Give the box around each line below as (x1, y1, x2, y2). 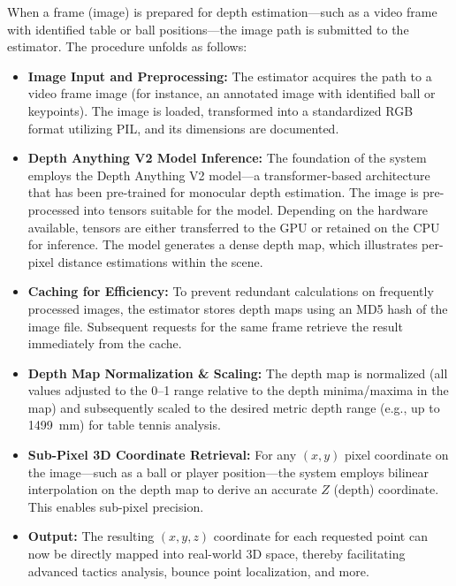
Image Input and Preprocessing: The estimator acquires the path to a (27, 66, 432, 85)
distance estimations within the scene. (57, 252, 263, 270)
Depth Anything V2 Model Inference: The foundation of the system (27, 148, 427, 167)
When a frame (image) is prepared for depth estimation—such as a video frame (7, 3, 437, 20)
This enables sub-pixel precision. (27, 497, 204, 515)
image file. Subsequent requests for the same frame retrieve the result (27, 316, 403, 335)
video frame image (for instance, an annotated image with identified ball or (27, 84, 436, 103)
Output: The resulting (27, 527, 155, 545)
